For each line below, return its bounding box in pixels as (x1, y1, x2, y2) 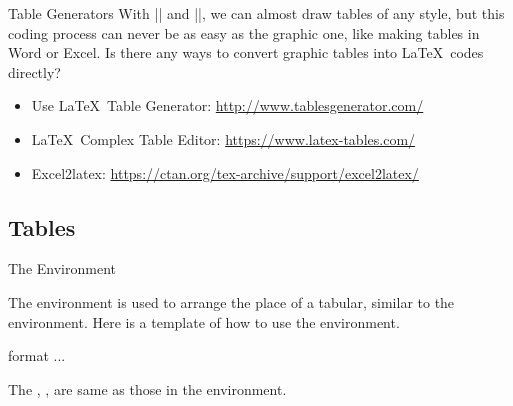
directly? (8, 61, 61, 82)
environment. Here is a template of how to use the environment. (8, 311, 400, 332)
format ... (8, 345, 66, 366)
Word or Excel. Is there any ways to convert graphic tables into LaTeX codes (8, 42, 484, 63)
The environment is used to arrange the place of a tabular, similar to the (8, 291, 455, 312)
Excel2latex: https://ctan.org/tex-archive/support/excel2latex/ (31, 162, 419, 183)
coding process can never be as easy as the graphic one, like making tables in (8, 22, 480, 43)
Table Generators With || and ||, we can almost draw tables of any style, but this (8, 3, 505, 23)
